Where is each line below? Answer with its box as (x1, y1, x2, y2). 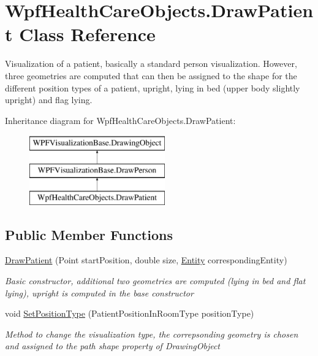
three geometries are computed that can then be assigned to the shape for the (5, 69, 297, 82)
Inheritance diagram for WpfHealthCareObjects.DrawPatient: (5, 114, 236, 126)
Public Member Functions (5, 225, 173, 244)
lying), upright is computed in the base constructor (5, 286, 194, 299)
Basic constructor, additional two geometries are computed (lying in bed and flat (5, 274, 306, 287)
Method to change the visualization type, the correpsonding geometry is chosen (5, 327, 298, 340)
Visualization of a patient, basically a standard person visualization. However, (5, 57, 297, 70)
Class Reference (19, 21, 156, 47)
